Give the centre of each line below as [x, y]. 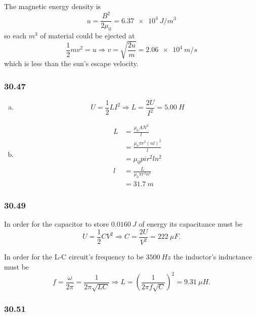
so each [15, 35]
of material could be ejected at [88, 35]
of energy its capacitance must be [190, 224]
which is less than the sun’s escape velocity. [71, 63]
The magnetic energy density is [53, 6]
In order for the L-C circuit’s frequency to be [74, 257]
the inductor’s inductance [213, 257]
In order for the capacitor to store [57, 224]
